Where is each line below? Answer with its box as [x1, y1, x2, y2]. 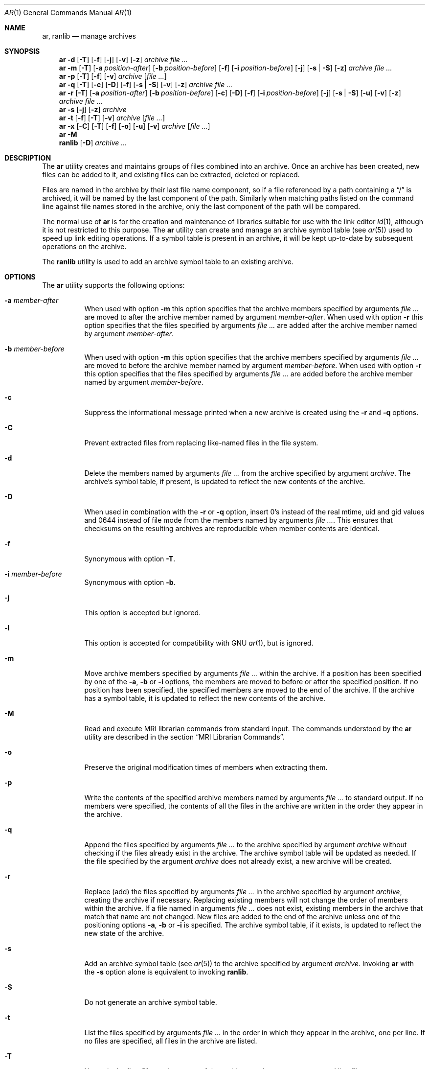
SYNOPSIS [4, 47, 40, 55]
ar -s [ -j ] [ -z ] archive [59, 105, 127, 114]
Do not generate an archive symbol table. [84, 998, 217, 1006]
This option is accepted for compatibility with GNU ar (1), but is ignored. [84, 639, 314, 647]
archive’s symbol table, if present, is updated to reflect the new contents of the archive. [84, 477, 365, 486]
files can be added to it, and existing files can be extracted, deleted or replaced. [42, 170, 300, 179]
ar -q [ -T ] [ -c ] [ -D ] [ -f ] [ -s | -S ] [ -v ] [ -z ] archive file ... [59, 80, 233, 89]
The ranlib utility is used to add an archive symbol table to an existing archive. [42, 257, 294, 266]
